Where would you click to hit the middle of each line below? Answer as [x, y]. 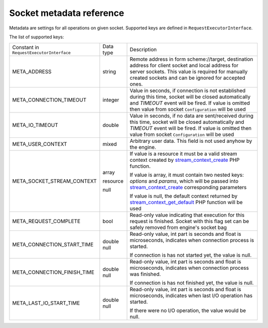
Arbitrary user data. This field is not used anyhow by [191, 141]
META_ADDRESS [32, 72]
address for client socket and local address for [184, 66]
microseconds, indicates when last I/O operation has [191, 296]
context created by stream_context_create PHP [185, 160]
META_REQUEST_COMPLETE [46, 221]
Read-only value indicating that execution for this [187, 215]
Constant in [26, 47]
